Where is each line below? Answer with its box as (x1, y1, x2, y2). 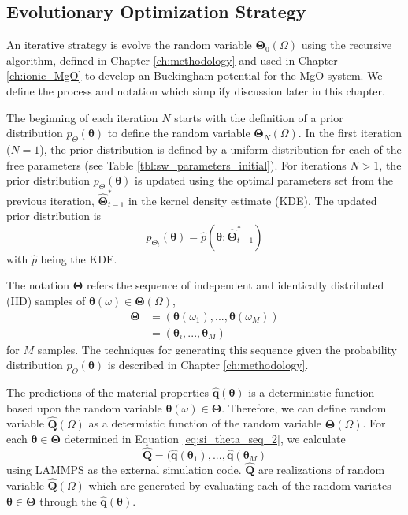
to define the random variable (107, 125, 250, 141)
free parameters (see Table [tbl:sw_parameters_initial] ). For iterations (6, 156, 347, 173)
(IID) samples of (6, 293, 86, 309)
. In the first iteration (298, 125, 402, 141)
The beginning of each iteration (6, 109, 158, 125)
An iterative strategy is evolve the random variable (6, 36, 252, 53)
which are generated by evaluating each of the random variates (88, 476, 391, 493)
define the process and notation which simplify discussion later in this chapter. (6, 82, 385, 99)
